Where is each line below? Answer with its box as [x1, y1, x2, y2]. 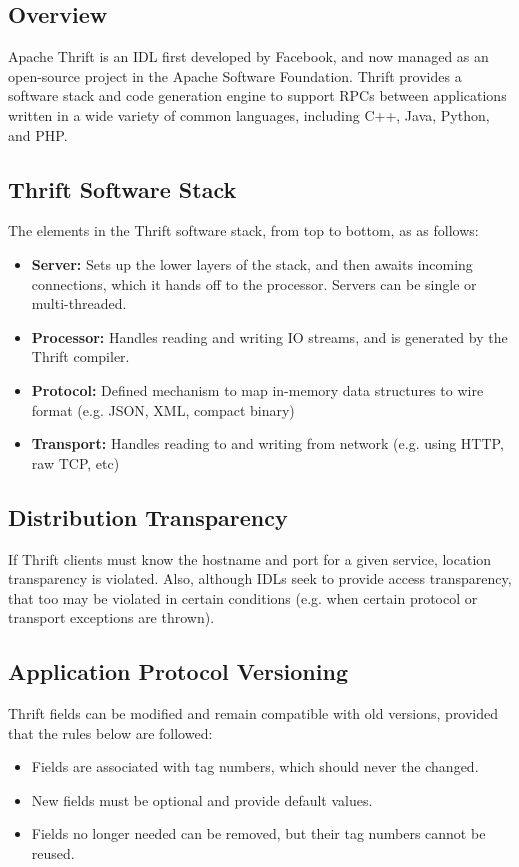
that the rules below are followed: [8, 722, 213, 743]
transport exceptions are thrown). [8, 607, 215, 628]
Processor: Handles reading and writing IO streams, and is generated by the [31, 326, 508, 347]
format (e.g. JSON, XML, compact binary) [31, 399, 295, 420]
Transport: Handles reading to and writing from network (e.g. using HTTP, [31, 433, 504, 454]
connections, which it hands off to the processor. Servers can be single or [31, 273, 477, 294]
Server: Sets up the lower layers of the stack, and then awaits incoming [31, 253, 473, 274]
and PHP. [8, 124, 68, 145]
